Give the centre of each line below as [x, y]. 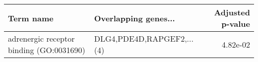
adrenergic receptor [41, 38]
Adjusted [232, 12]
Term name [31, 18]
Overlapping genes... [134, 18]
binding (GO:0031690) [47, 50]
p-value [236, 24]
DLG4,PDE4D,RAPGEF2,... [144, 38]
